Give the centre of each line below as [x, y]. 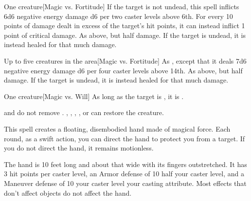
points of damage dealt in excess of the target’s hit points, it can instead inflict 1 [125, 25]
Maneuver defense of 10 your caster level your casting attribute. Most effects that [125, 183]
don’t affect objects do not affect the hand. [68, 193]
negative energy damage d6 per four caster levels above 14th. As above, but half [123, 70]
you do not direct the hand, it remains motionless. [79, 148]
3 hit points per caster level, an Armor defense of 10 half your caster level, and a [124, 174]
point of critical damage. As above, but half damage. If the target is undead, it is [125, 35]
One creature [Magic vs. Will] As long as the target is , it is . [94, 96]
